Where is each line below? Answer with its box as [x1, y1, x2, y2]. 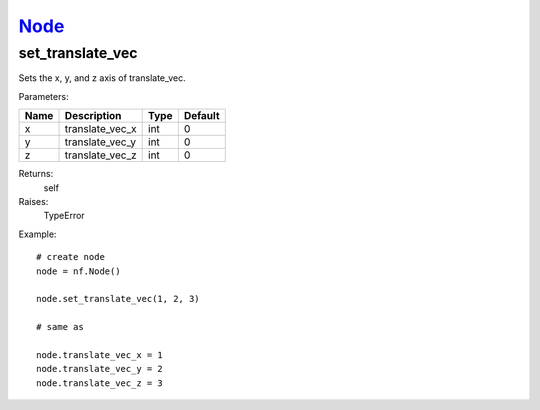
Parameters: [18, 90, 69, 102]
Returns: [18, 168, 54, 180]
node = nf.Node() [36, 265, 121, 277]
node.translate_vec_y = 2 [36, 363, 164, 375]
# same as [36, 321, 84, 333]
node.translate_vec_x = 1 [36, 349, 164, 360]
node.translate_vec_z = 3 [36, 377, 164, 389]
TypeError [43, 210, 85, 222]
